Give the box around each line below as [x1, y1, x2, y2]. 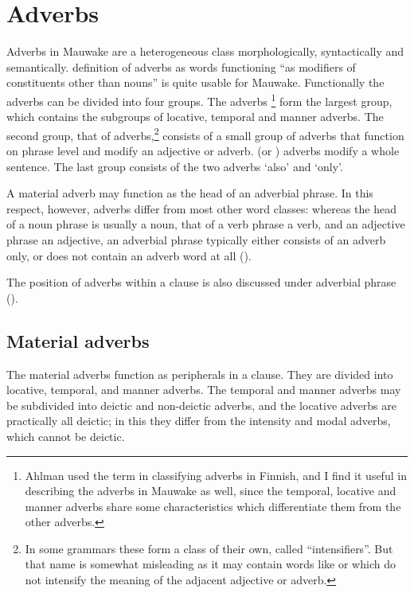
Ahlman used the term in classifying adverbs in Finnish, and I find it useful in [25, 466, 407, 483]
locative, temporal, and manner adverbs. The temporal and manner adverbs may [6, 381, 401, 398]
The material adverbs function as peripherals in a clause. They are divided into [6, 365, 393, 382]
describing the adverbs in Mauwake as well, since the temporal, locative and [25, 482, 396, 499]
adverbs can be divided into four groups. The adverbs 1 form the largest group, [6, 90, 393, 109]
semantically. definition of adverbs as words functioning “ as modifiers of [6, 58, 356, 75]
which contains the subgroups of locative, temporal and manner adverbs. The [6, 108, 384, 125]
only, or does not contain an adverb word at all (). [6, 247, 252, 263]
